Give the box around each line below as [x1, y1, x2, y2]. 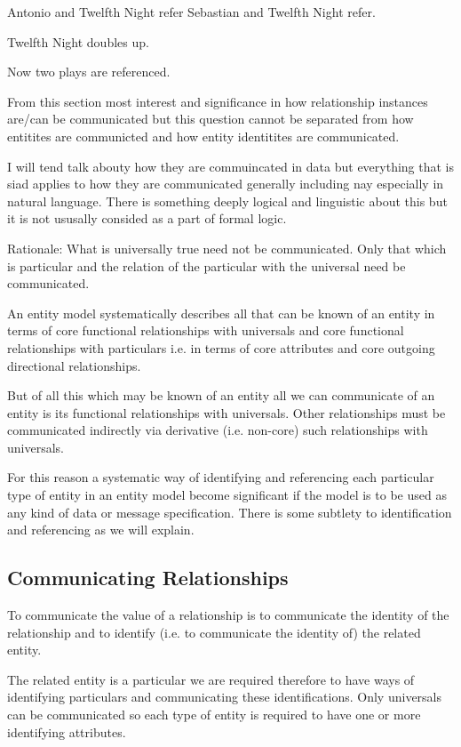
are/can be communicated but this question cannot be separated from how [7, 109, 414, 128]
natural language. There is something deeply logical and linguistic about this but [7, 191, 448, 210]
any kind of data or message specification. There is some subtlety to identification [7, 502, 452, 521]
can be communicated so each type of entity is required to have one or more [7, 705, 421, 724]
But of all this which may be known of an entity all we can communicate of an [7, 386, 435, 405]
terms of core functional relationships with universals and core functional [7, 321, 404, 340]
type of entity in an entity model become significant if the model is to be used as [7, 486, 447, 504]
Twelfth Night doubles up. [7, 32, 149, 51]
